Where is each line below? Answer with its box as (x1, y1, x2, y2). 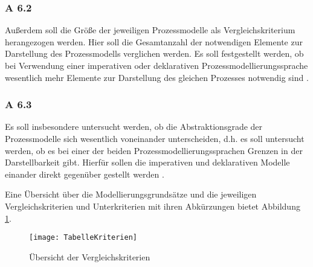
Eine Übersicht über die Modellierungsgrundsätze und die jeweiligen (5, 188, 257, 201)
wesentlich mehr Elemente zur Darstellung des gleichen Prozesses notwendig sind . (5, 71, 309, 83)
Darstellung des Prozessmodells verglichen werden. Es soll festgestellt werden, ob (5, 47, 304, 60)
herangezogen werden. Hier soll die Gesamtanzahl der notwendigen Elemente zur (5, 35, 303, 48)
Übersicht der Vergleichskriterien (29, 250, 150, 263)
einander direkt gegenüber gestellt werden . (5, 167, 164, 180)
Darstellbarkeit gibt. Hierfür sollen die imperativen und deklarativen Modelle (5, 156, 290, 169)
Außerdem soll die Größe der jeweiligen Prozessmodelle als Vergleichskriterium (5, 24, 295, 36)
